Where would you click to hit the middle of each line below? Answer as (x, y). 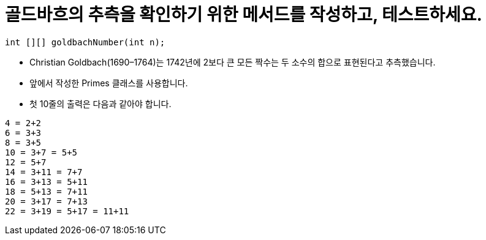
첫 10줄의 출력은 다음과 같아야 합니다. (101, 103)
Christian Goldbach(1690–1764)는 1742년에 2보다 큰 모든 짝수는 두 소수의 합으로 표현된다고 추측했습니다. (233, 62)
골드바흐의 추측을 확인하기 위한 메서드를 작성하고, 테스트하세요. (244, 15)
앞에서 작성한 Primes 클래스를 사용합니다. (109, 83)
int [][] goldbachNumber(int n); (85, 42)
